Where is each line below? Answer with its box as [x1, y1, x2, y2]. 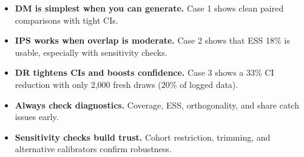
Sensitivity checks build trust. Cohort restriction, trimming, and [15, 130, 271, 143]
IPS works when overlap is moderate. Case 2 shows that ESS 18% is [15, 34, 290, 47]
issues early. [15, 110, 59, 123]
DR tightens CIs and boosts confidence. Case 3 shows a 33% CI [15, 66, 274, 79]
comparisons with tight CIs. [15, 13, 118, 26]
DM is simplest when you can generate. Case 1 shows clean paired [15, 2, 284, 14]
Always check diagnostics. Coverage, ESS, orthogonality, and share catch [15, 98, 299, 111]
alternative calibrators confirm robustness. [15, 142, 172, 155]
